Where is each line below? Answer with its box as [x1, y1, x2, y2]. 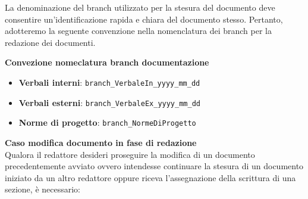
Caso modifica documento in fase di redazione [5, 136, 197, 148]
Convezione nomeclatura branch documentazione [5, 56, 209, 69]
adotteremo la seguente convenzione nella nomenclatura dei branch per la [5, 24, 272, 37]
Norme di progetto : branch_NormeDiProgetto [18, 116, 196, 129]
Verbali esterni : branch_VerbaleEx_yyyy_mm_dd [18, 96, 200, 108]
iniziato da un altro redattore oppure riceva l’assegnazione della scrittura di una [5, 171, 296, 184]
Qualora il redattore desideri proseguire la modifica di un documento [5, 148, 255, 160]
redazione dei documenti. [5, 36, 96, 48]
